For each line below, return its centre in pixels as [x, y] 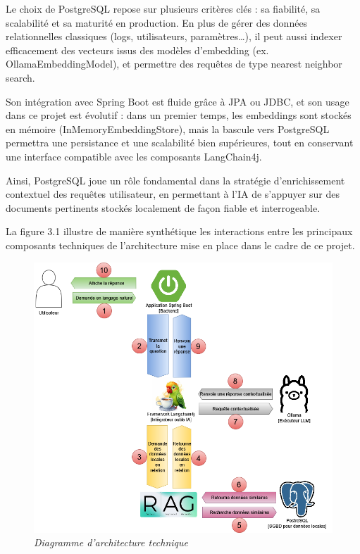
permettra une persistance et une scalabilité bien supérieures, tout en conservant [180, 143]
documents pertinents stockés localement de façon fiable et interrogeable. [163, 207]
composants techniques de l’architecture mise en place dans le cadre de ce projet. [180, 245]
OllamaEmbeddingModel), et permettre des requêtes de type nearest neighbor [174, 64]
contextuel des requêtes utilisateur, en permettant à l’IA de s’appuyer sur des [173, 194]
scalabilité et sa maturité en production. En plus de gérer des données [157, 22]
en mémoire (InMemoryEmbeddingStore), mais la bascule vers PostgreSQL [168, 128]
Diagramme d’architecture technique [111, 542]
